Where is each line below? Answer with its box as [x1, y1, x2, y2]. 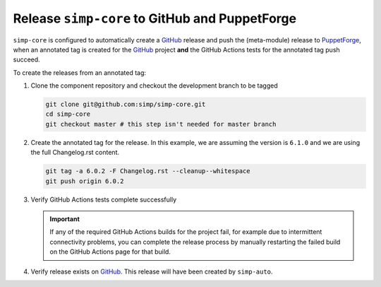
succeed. [13, 55, 40, 64]
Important [49, 215, 80, 223]
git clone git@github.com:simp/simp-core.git [45, 100, 206, 109]
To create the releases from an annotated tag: [13, 68, 147, 77]
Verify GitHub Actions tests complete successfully [30, 195, 176, 204]
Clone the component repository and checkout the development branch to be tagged [30, 81, 278, 90]
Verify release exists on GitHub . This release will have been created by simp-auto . [30, 267, 273, 276]
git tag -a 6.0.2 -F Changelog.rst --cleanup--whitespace [45, 167, 250, 175]
